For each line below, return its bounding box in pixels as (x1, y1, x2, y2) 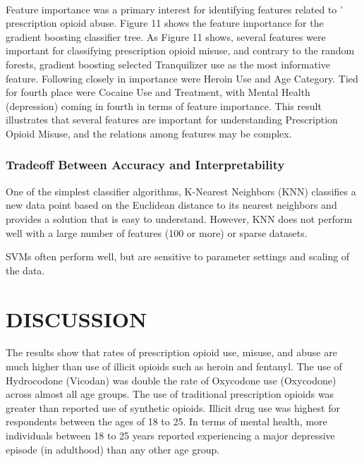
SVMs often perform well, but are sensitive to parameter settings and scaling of (6, 249, 350, 264)
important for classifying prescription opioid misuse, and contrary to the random (6, 43, 355, 58)
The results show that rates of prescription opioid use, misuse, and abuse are (6, 345, 337, 360)
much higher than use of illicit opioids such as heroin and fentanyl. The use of (6, 359, 342, 374)
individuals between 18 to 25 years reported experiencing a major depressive (6, 428, 335, 442)
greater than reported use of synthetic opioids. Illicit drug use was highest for (6, 400, 340, 415)
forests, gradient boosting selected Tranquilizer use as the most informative (6, 56, 330, 71)
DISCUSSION (6, 304, 147, 333)
